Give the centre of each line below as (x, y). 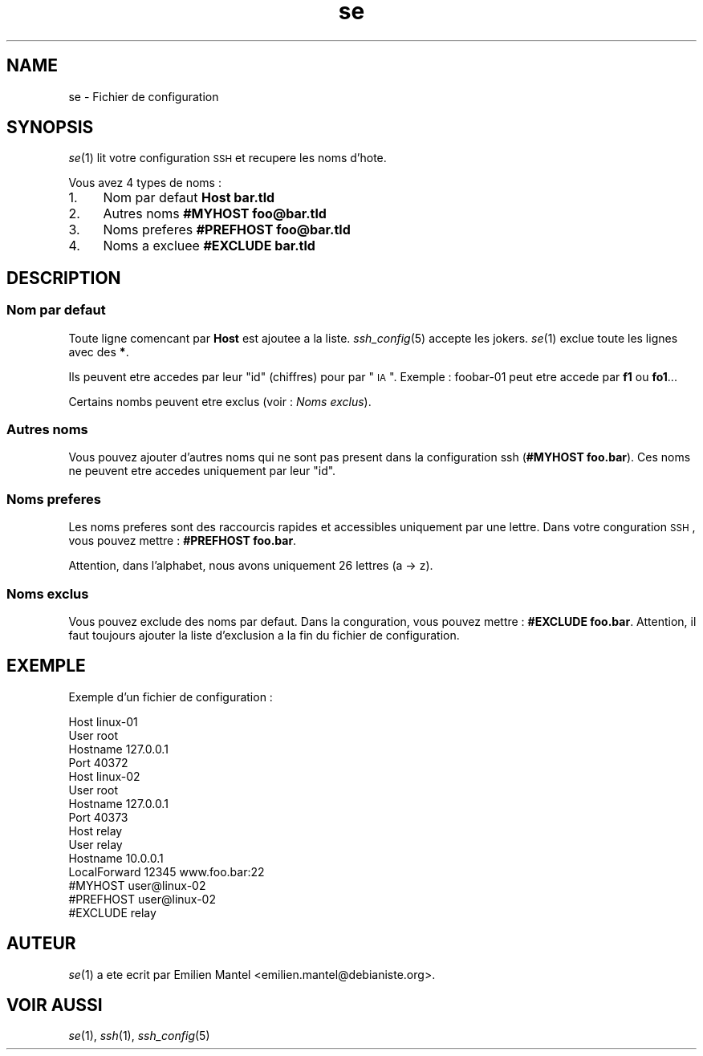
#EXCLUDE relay (112, 912)
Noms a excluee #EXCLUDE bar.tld (209, 246)
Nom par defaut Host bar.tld (189, 198)
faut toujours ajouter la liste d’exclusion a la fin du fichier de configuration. (264, 635)
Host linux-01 (103, 721)
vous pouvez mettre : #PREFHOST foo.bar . (183, 541)
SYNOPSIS (50, 128)
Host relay (95, 831)
